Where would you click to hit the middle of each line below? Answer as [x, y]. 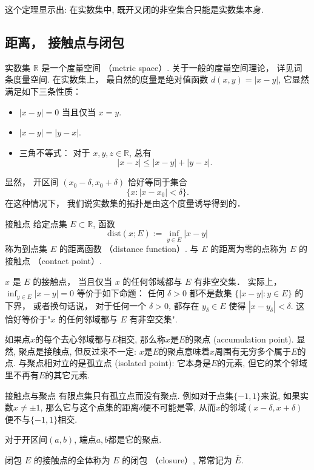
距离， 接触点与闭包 [65, 42]
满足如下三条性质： [43, 91]
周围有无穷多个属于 [253, 351]
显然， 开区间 [32, 182]
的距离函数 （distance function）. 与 [129, 249]
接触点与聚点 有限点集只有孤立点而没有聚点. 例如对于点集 [119, 395]
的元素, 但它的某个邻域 [262, 363]
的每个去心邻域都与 [74, 339]
